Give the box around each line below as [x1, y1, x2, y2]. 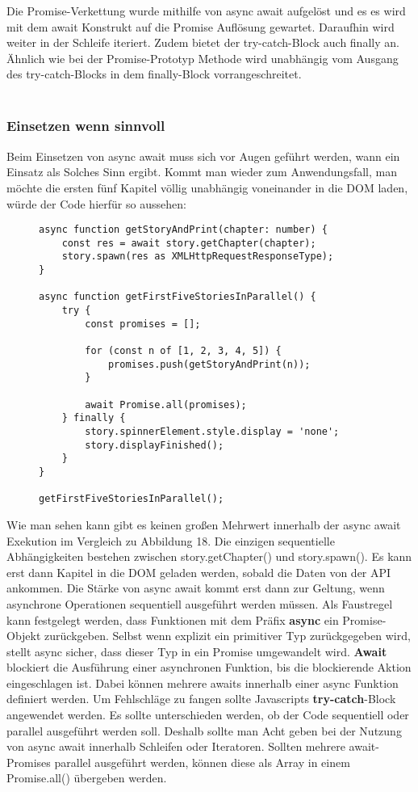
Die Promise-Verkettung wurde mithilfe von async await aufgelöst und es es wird [6, 2, 406, 19]
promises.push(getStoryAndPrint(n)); [107, 358, 311, 370]
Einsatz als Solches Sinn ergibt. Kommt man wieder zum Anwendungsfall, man [6, 163, 397, 180]
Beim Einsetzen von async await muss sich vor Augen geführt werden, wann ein [6, 147, 400, 164]
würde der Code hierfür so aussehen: [6, 195, 186, 212]
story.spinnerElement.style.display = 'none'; [85, 426, 340, 437]
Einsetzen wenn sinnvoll [6, 116, 165, 136]
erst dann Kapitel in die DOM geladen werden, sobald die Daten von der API [6, 563, 391, 580]
